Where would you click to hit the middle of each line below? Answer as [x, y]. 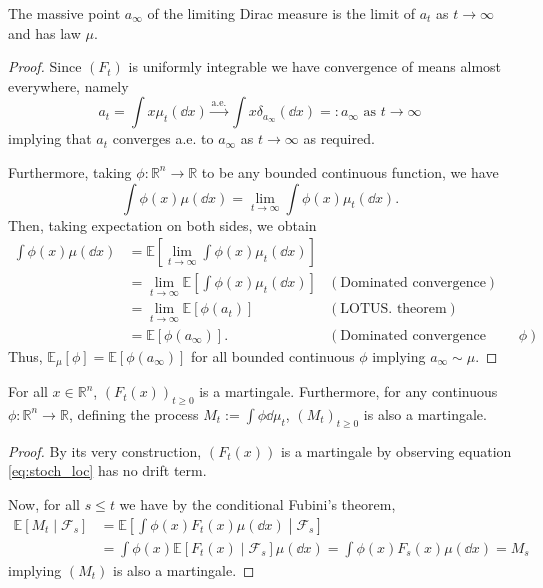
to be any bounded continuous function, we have [350, 171]
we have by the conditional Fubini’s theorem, [257, 503]
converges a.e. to [163, 138]
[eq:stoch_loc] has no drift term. [107, 470]
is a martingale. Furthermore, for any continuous [348, 391]
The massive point [64, 13]
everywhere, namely [68, 85]
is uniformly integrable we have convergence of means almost [315, 66]
